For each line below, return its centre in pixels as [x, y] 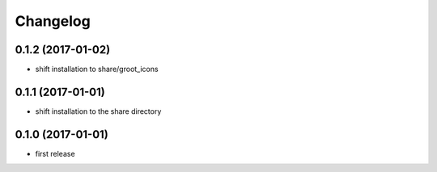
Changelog [53, 21]
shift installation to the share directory [98, 111]
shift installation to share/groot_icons [97, 69]
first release [55, 153]
